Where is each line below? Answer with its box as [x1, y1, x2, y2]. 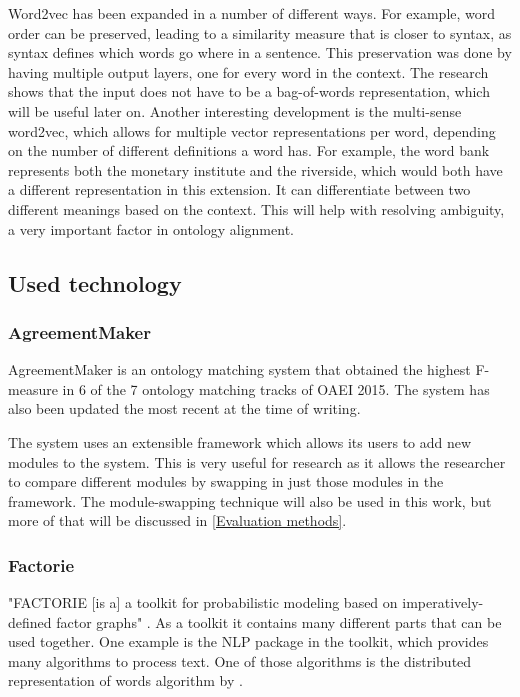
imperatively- [402, 592, 484, 613]
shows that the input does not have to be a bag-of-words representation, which [8, 81, 490, 102]
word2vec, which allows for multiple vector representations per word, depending [8, 120, 496, 141]
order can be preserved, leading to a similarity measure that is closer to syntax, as [8, 22, 512, 43]
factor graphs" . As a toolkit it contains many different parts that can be [56, 611, 502, 632]
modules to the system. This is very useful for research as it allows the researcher [8, 451, 506, 472]
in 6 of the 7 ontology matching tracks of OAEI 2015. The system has [62, 378, 490, 399]
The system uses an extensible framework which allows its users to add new [8, 431, 472, 452]
